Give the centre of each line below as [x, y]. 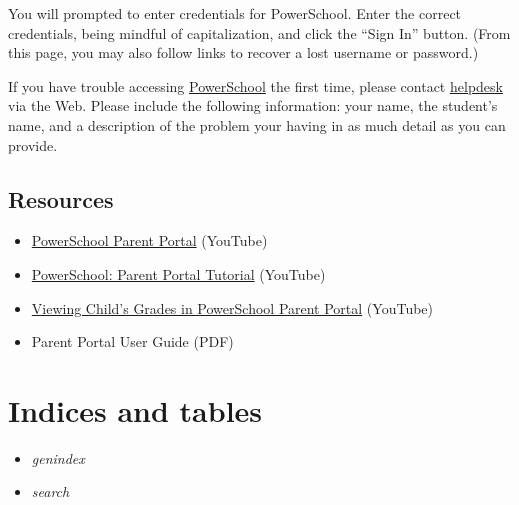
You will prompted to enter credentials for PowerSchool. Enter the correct [235, 13]
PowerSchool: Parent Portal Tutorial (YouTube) [178, 273]
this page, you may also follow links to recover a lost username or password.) [243, 52]
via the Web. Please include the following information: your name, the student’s [253, 105]
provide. [33, 144]
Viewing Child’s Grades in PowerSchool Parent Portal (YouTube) [232, 307]
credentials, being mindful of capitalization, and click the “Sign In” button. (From [259, 32]
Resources [61, 198]
